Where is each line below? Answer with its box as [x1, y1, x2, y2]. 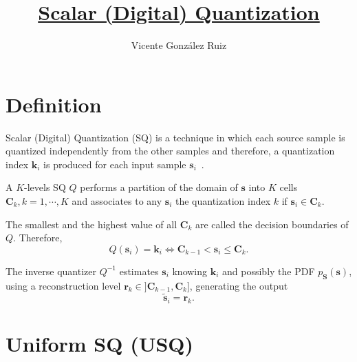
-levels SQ [24, 180, 66, 194]
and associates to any [72, 194, 162, 208]
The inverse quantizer [6, 263, 96, 278]
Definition [6, 90, 102, 118]
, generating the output [189, 278, 288, 292]
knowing [172, 263, 208, 278]
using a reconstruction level [6, 278, 121, 292]
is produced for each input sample [43, 157, 186, 171]
